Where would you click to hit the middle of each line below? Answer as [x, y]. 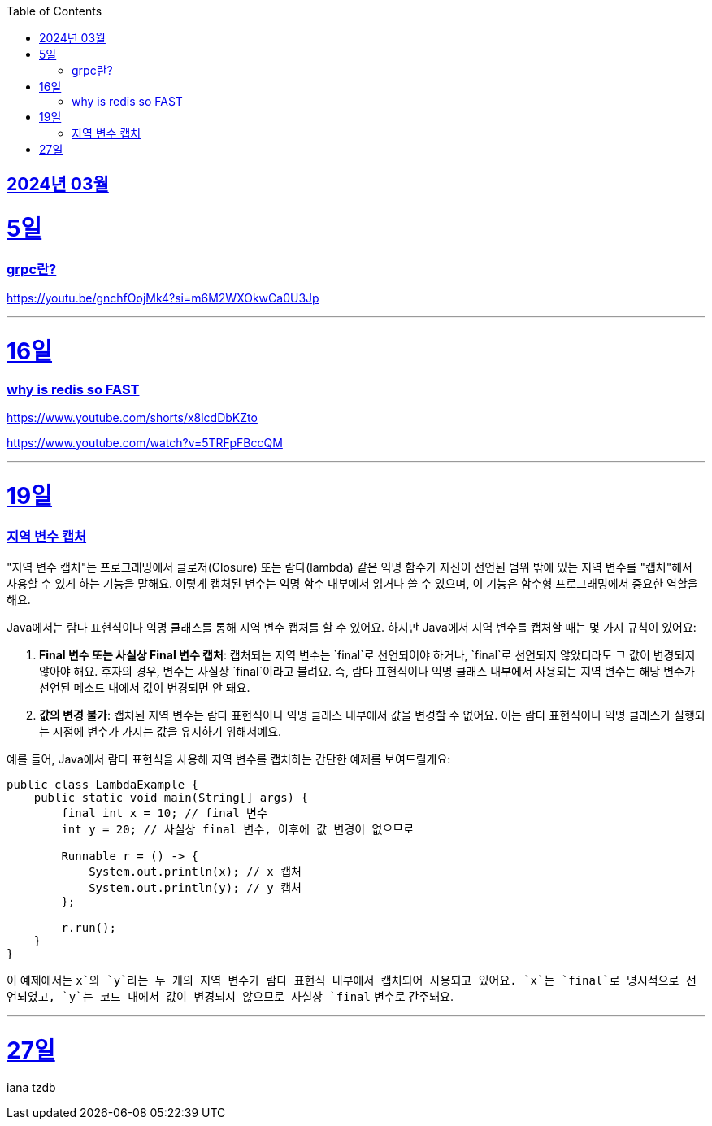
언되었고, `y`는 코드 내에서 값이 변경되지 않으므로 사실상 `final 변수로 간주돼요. [230, 997]
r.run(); [89, 928]
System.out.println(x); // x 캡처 [195, 872]
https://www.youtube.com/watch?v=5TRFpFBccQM [145, 443]
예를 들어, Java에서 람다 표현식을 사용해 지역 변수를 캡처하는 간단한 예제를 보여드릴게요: [229, 759]
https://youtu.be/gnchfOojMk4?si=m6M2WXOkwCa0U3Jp [163, 298]
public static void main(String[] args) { [171, 798]
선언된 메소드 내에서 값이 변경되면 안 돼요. [145, 688]
